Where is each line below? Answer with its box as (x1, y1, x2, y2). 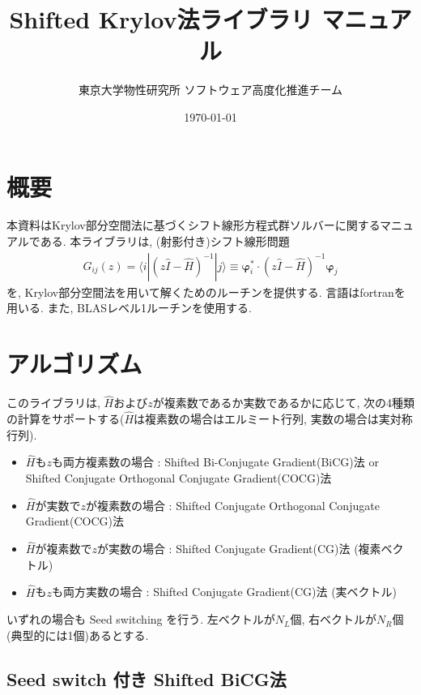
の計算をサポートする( (6, 410, 125, 427)
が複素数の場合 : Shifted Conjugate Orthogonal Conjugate (85, 496, 380, 513)
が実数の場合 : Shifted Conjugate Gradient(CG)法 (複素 (96, 540, 381, 557)
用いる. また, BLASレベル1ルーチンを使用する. (6, 299, 252, 316)
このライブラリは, (6, 394, 100, 411)
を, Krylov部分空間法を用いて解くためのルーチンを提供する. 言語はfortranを (6, 283, 406, 300)
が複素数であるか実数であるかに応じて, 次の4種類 (152, 394, 415, 411)
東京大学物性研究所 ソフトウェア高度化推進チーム (78, 81, 343, 98)
